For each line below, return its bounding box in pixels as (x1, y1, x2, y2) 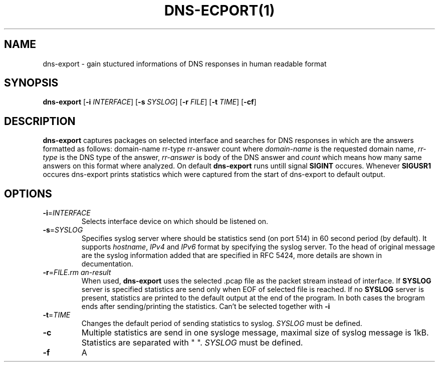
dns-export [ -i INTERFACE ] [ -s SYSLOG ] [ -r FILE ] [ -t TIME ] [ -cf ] (43, 97, 257, 106)
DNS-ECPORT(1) (164, 2, 275, 19)
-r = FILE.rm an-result (43, 268, 111, 277)
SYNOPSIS (4, 76, 59, 89)
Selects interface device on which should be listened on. (81, 217, 269, 226)
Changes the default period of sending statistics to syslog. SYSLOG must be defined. (81, 319, 362, 328)
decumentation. (81, 259, 133, 268)
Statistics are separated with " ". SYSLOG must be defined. (81, 337, 303, 348)
